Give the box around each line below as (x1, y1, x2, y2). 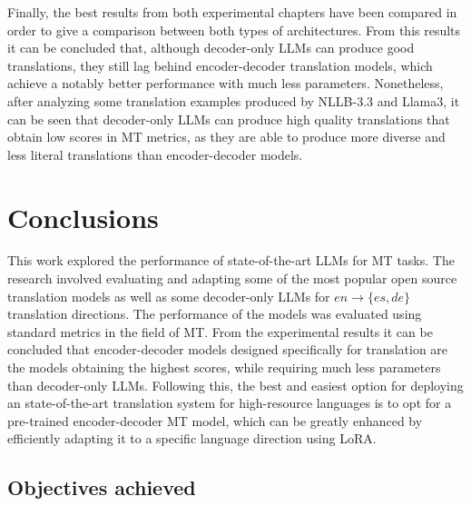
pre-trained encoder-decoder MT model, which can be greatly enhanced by (7, 411, 423, 430)
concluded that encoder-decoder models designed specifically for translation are (7, 340, 448, 359)
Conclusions (7, 198, 159, 235)
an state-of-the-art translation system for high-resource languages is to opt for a (7, 393, 452, 412)
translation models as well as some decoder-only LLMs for (7, 286, 330, 305)
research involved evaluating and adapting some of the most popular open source (7, 269, 457, 288)
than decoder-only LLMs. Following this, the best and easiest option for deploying (7, 375, 464, 394)
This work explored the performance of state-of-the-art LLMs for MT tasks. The (7, 251, 455, 270)
